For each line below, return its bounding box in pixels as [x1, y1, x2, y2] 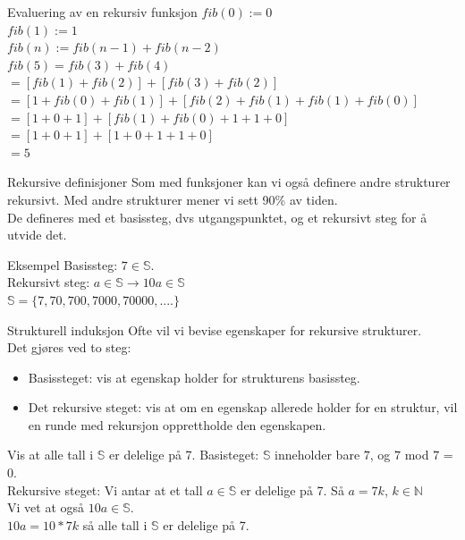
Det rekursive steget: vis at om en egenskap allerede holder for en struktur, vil [28, 398, 458, 417]
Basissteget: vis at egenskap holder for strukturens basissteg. [28, 367, 360, 386]
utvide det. [7, 225, 67, 244]
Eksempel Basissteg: [7, 255, 118, 274]
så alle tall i [82, 515, 148, 534]
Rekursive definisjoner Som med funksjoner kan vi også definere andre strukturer [7, 173, 451, 191]
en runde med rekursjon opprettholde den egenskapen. [28, 415, 326, 434]
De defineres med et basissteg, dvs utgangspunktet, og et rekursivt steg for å [7, 207, 427, 226]
